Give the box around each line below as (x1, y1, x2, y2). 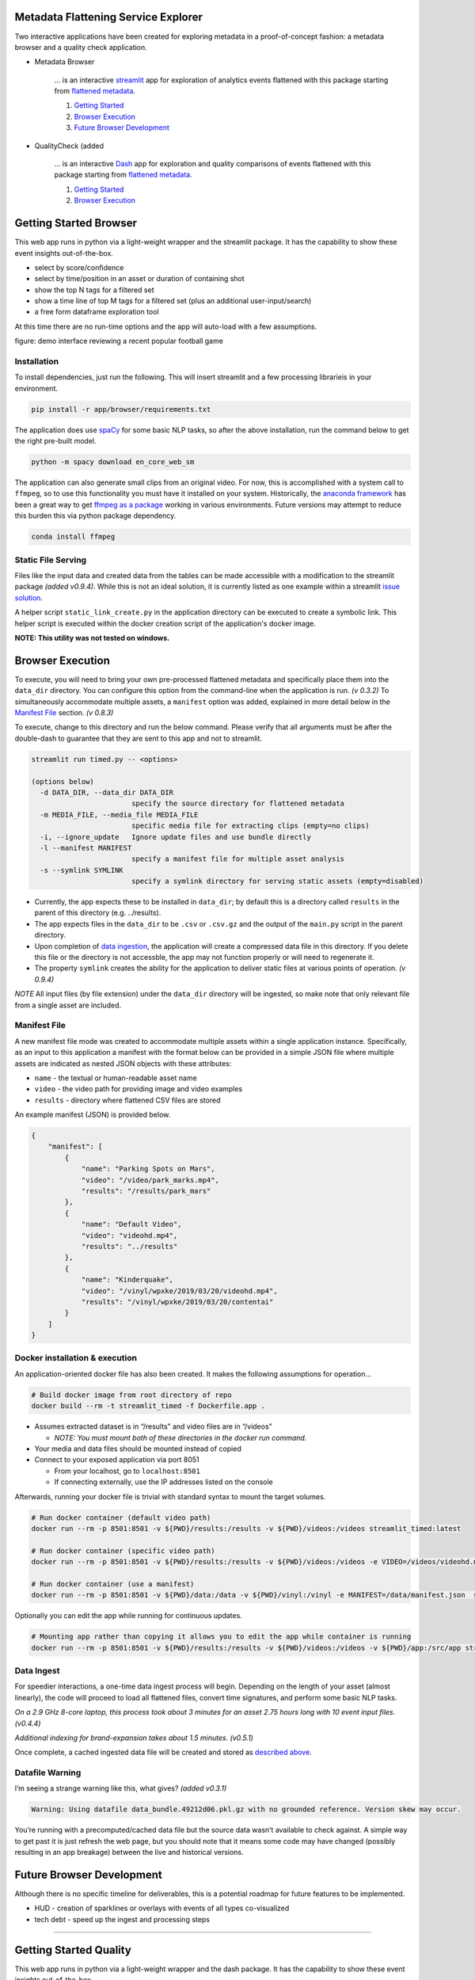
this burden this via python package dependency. (14, 511, 177, 520)
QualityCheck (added (34, 141, 104, 150)
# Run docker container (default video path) (31, 1513, 211, 1522)
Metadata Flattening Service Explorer (14, 10, 203, 24)
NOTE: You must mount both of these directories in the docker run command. (54, 1433, 307, 1442)
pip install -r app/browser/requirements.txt (31, 405, 211, 413)
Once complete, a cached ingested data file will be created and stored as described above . (14, 1747, 312, 1757)
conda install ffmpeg (31, 532, 116, 542)
